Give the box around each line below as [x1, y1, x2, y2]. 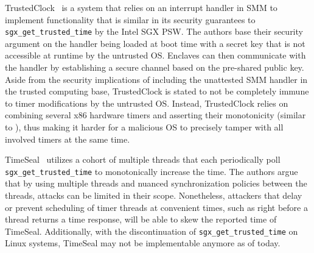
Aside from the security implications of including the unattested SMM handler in [5, 73, 308, 85]
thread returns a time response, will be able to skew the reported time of [5, 213, 277, 226]
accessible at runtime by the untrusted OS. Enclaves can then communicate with [5, 49, 306, 62]
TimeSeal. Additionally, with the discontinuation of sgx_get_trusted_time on [5, 224, 298, 237]
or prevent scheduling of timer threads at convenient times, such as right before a [5, 201, 308, 213]
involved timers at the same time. [5, 132, 130, 145]
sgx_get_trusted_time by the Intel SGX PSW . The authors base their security [5, 25, 303, 38]
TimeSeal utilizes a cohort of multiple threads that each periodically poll [5, 153, 281, 166]
